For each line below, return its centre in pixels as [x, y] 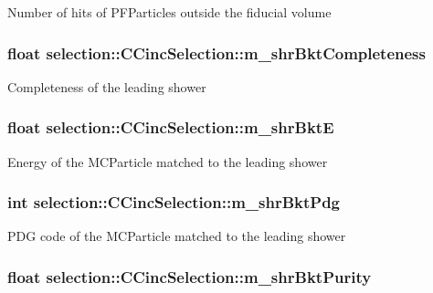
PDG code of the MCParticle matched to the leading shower [177, 236]
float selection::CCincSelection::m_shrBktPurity [190, 276]
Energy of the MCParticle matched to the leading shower [168, 161]
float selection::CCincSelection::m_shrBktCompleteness [216, 52]
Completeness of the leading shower [107, 86]
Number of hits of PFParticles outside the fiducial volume [169, 12]
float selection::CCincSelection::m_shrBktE [171, 127]
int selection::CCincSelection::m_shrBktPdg [174, 202]
